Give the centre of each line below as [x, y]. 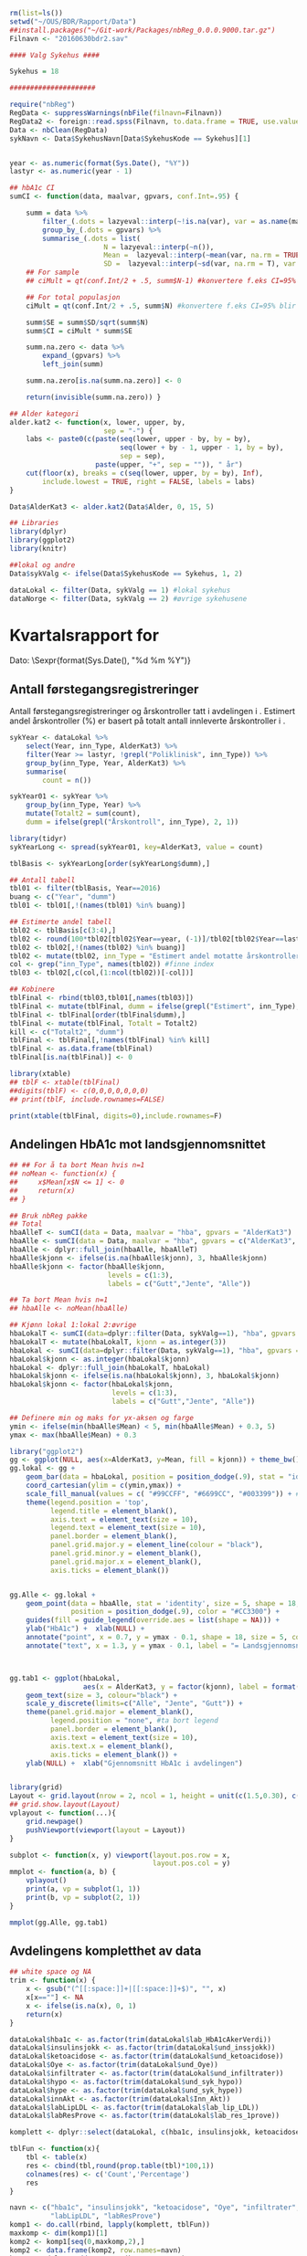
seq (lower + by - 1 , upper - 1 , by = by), [202, 448]
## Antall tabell [42, 880]
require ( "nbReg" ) [42, 105]
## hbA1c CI [32, 188]
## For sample [53, 273]
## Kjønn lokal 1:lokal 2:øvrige [73, 1325]
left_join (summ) [73, 364]
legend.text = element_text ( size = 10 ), [128, 1528]
